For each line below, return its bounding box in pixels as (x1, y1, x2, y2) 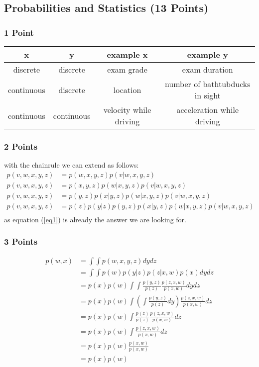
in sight (194, 90, 221, 101)
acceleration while (176, 104, 239, 115)
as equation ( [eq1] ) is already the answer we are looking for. (4, 214, 186, 224)
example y (187, 49, 228, 60)
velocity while (103, 104, 151, 115)
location (113, 84, 141, 95)
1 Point (4, 26, 34, 38)
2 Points (4, 140, 38, 152)
